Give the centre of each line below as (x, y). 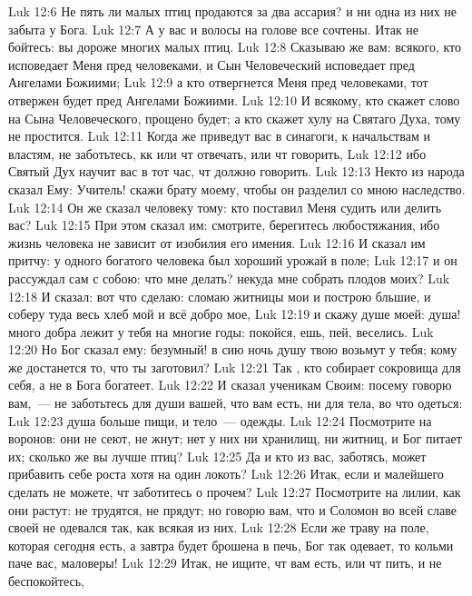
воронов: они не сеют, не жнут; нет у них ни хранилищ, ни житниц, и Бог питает (235, 438)
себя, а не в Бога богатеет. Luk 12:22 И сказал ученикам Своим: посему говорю (230, 385)
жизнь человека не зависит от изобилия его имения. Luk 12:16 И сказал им (217, 242)
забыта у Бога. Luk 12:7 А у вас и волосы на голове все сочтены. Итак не (214, 29)
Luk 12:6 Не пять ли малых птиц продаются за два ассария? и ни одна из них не (233, 11)
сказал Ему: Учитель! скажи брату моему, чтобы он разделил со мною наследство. (237, 189)
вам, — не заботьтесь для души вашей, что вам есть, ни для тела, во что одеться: (236, 403)
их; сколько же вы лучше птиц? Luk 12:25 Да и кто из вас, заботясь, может (217, 456)
